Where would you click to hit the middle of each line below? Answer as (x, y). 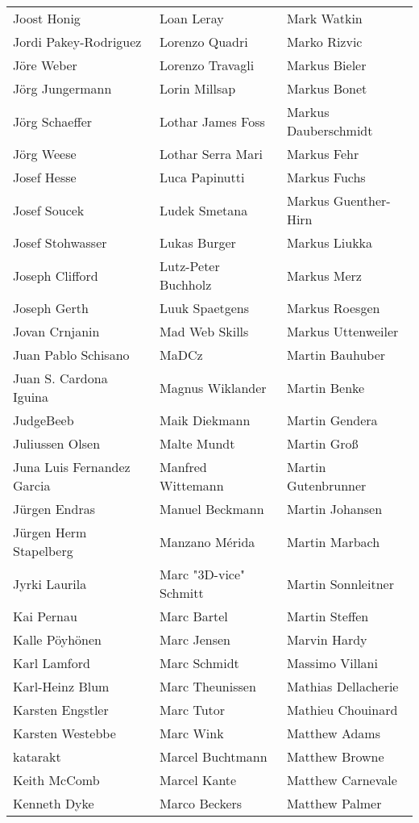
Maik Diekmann (205, 420)
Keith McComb (56, 780)
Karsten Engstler (61, 710)
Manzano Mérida (207, 541)
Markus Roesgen (333, 308)
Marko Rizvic (324, 42)
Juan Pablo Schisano (71, 355)
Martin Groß (322, 443)
